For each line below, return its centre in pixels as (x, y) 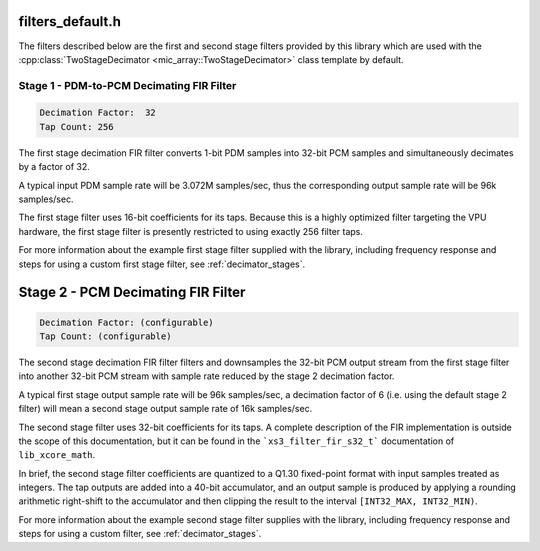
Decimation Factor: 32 (98, 113)
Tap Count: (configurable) (105, 336)
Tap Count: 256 (76, 126)
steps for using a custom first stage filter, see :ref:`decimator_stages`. (162, 264)
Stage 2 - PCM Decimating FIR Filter (132, 292)
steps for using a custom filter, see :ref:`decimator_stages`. (140, 534)
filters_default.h (70, 21)
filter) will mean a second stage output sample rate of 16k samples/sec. (165, 409)
